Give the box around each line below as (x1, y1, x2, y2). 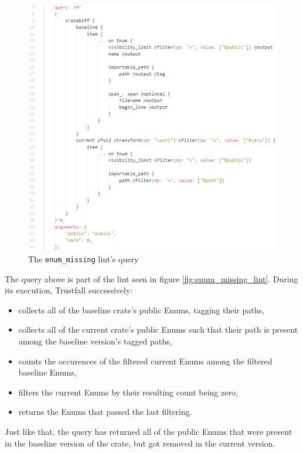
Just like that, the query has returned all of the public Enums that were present (5, 425, 292, 438)
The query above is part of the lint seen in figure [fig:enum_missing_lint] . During (5, 272, 298, 285)
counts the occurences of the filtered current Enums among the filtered (18, 354, 273, 367)
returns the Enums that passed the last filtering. (18, 405, 192, 418)
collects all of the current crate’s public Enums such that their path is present (18, 323, 298, 336)
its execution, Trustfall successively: (5, 284, 133, 296)
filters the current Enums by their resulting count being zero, (18, 386, 238, 398)
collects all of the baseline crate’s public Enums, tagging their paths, (18, 303, 264, 316)
